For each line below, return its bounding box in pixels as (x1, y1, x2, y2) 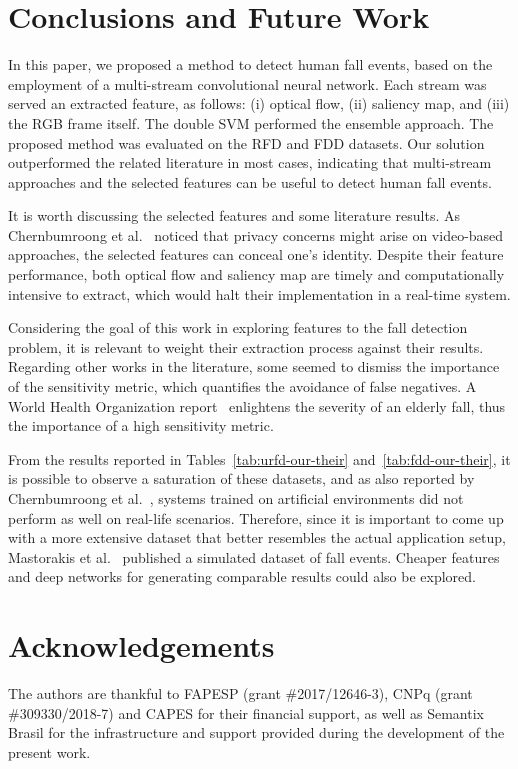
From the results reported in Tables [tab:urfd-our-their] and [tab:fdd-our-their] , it (8, 448, 511, 469)
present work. (8, 741, 91, 762)
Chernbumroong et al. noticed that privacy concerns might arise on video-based (8, 224, 504, 245)
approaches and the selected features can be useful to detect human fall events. (8, 171, 492, 192)
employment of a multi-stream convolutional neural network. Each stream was (8, 73, 487, 94)
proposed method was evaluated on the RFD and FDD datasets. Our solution (8, 132, 485, 153)
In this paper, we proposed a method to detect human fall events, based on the (8, 54, 493, 75)
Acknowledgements (8, 625, 275, 666)
